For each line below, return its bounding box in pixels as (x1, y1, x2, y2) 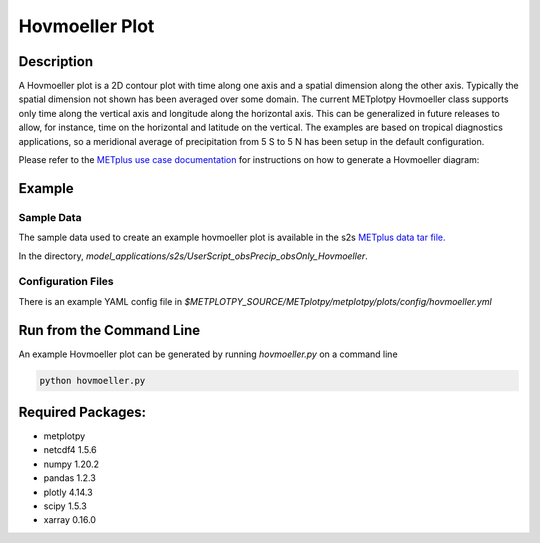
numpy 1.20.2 (43, 458, 100, 470)
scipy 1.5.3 (43, 500, 87, 512)
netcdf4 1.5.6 (43, 444, 97, 456)
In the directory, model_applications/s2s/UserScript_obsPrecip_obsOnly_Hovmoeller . (18, 250, 369, 262)
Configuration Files (18, 275, 114, 289)
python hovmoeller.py (39, 375, 146, 386)
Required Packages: (18, 404, 147, 420)
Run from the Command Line (18, 321, 200, 339)
